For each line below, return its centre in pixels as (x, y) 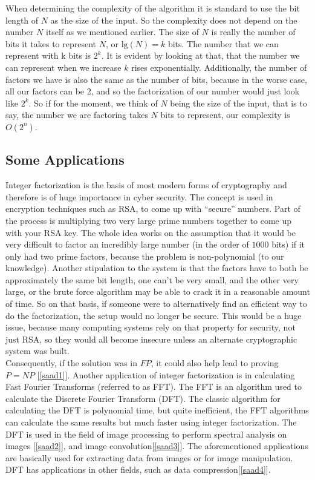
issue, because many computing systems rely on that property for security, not (151, 327)
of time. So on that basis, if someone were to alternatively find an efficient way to (156, 304)
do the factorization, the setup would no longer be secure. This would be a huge (154, 315)
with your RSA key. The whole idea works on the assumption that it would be (151, 232)
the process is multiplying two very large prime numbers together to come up (149, 220)
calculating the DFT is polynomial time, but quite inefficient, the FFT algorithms (157, 410)
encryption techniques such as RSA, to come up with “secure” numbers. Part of (153, 209)
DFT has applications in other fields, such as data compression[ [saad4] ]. (138, 469)
